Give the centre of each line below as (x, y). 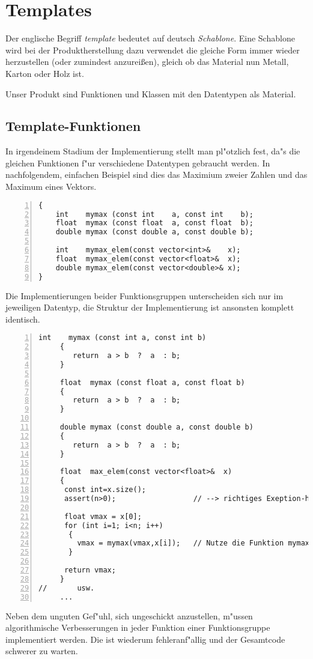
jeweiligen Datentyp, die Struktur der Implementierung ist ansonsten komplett (150, 307)
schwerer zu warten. (42, 651)
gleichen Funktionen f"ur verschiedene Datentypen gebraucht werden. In (138, 162)
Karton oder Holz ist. (45, 73)
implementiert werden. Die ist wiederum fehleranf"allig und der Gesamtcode (145, 639)
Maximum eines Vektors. (51, 187)
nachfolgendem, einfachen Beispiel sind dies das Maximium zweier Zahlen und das (156, 175)
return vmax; (90, 570)
